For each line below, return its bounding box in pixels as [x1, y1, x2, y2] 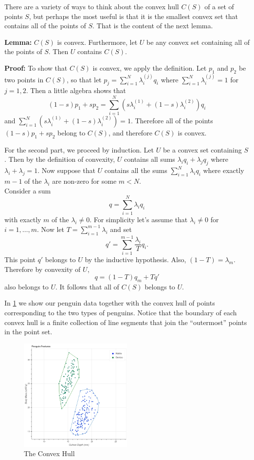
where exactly [203, 165, 244, 175]
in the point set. [4, 326, 53, 337]
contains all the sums [104, 165, 167, 175]
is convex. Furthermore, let [57, 37, 138, 47]
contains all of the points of [4, 20, 86, 31]
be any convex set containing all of [146, 37, 250, 47]
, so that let [66, 74, 102, 84]
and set [110, 224, 132, 234]
